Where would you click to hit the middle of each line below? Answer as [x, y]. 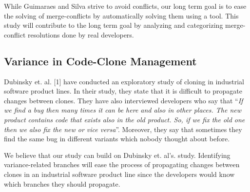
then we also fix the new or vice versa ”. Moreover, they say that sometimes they [123, 129]
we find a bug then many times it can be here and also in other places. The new [123, 110]
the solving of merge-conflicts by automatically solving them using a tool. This [121, 15]
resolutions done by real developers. [81, 34]
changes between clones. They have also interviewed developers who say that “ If [124, 100]
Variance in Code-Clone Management [100, 61]
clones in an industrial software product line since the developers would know [119, 174]
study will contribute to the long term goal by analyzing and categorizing [114, 25]
